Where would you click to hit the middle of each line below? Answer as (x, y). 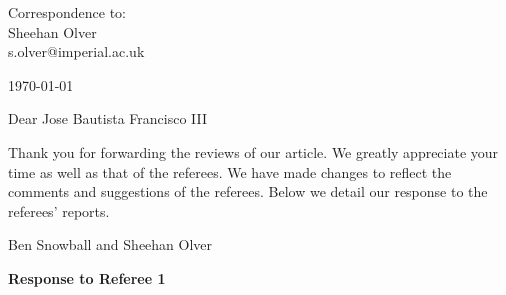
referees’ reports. (59, 210)
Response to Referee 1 (87, 277)
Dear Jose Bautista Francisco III (108, 118)
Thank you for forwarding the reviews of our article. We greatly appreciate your (253, 151)
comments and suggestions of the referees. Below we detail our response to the (248, 191)
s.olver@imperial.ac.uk (76, 51)
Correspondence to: (67, 12)
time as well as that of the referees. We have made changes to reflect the (230, 171)
